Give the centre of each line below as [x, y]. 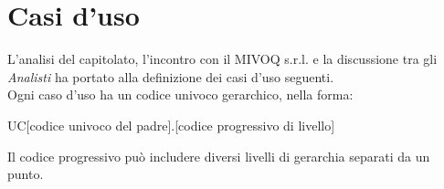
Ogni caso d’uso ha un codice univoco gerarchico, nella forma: [180, 94]
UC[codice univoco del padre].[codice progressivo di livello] [171, 125]
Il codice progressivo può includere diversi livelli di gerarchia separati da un [219, 156]
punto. [26, 174]
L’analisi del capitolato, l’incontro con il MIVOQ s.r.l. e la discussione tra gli [222, 59]
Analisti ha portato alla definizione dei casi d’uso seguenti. [171, 76]
